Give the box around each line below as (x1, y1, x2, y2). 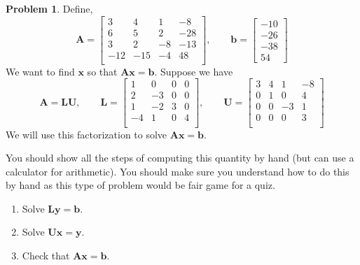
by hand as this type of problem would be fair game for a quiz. (6, 178, 275, 192)
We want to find (6, 64, 75, 78)
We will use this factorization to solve (6, 127, 167, 141)
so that (87, 64, 118, 78)
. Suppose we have (154, 64, 233, 78)
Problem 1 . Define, (6, 1, 93, 15)
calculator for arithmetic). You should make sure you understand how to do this (6, 164, 349, 178)
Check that (22, 248, 70, 263)
